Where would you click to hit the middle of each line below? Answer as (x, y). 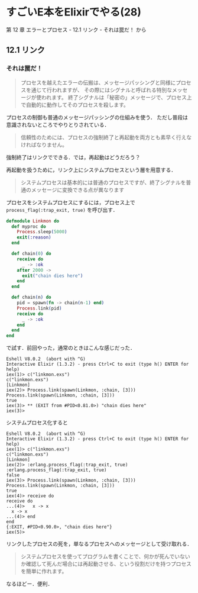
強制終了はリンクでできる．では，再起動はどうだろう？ (73, 157)
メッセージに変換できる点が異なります (78, 189)
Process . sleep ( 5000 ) (42, 232)
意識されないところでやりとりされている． (58, 124)
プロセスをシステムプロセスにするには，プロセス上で (71, 202)
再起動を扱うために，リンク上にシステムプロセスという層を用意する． (91, 170)
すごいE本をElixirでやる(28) (74, 12)
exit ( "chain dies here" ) (52, 276)
